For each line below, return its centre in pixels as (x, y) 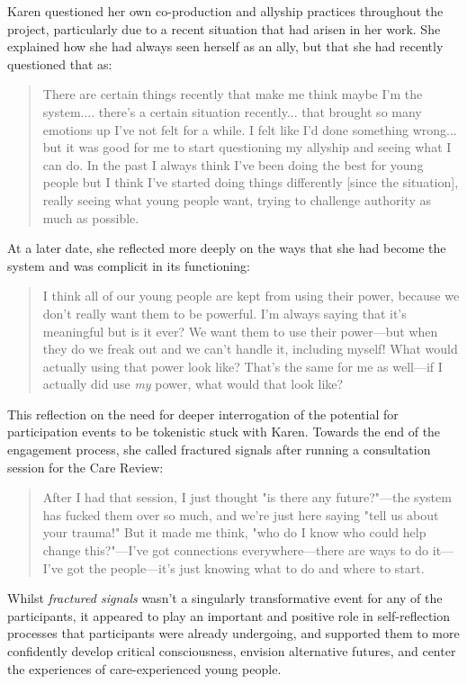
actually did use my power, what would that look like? (193, 384)
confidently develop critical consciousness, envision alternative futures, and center (232, 651)
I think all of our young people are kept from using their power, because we (251, 296)
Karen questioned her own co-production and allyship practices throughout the (225, 11)
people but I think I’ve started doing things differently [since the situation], (251, 182)
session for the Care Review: (85, 467)
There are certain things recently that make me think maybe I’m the (233, 94)
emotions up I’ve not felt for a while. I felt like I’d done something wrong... (250, 129)
